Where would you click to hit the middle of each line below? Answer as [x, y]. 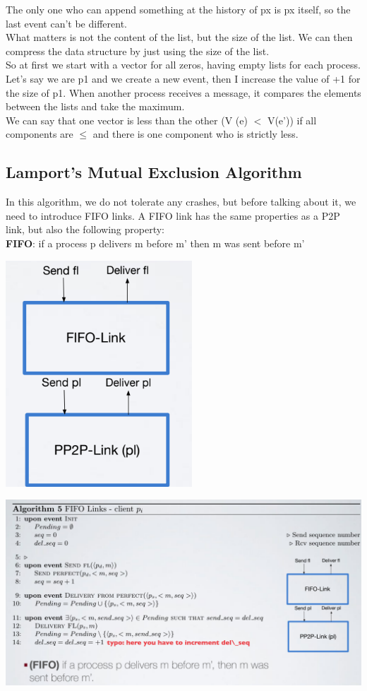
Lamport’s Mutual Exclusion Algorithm [154, 172]
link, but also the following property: [85, 229]
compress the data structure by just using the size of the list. [138, 51]
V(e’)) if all [292, 120]
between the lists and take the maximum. [95, 106]
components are [40, 134]
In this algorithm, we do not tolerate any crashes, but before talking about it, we [181, 202]
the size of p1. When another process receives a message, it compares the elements [183, 92]
